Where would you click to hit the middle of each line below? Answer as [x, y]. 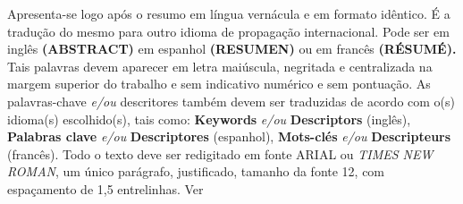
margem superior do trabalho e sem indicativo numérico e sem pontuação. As [219, 84]
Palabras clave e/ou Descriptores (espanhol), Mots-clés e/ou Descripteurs [229, 136]
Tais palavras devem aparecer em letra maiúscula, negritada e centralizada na [220, 66]
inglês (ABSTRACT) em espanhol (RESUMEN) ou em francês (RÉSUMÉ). [232, 49]
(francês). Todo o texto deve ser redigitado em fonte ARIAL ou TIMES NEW [220, 153]
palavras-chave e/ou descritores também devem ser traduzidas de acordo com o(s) [231, 101]
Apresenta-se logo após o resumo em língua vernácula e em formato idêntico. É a [229, 13]
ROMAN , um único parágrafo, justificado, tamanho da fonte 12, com [196, 171]
